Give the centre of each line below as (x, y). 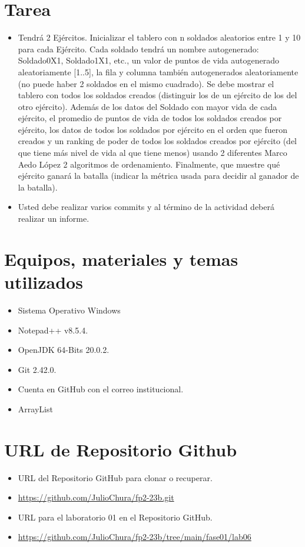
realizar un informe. (54, 219)
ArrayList (35, 408)
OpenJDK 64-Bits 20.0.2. (64, 350)
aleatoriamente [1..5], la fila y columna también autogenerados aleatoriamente (158, 71)
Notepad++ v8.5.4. (53, 330)
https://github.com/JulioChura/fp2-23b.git (96, 497)
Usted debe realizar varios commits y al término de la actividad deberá (146, 207)
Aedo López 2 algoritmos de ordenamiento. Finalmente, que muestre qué (149, 164)
